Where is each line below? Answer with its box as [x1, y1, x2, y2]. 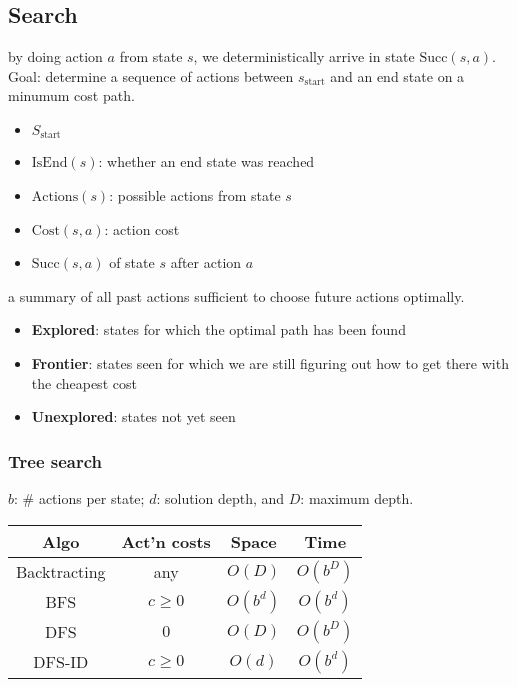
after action [170, 252, 242, 273]
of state [109, 252, 155, 273]
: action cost [104, 218, 180, 239]
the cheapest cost [31, 372, 137, 393]
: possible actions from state [109, 185, 281, 206]
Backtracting [16, 560, 106, 584]
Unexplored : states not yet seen [31, 406, 236, 427]
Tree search [8, 448, 103, 473]
